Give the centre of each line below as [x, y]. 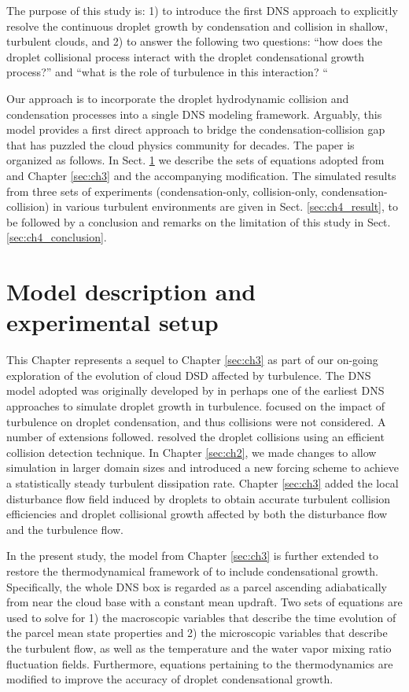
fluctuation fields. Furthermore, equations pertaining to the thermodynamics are [200, 663]
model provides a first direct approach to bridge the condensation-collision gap [196, 129]
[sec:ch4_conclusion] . [57, 237]
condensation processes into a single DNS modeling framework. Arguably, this [194, 114]
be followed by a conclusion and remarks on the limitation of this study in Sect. [199, 221]
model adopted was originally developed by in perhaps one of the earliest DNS [195, 390]
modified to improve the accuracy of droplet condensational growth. [170, 679]
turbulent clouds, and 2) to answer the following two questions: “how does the [195, 41]
